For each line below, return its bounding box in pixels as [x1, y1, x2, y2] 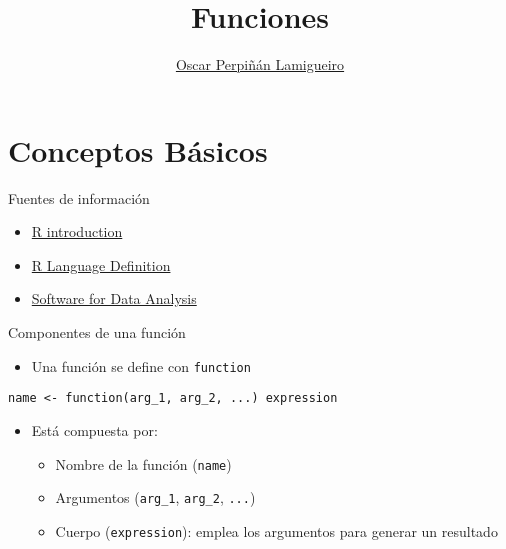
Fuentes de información [8, 187, 150, 208]
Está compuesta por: [31, 419, 158, 440]
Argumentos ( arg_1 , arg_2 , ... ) [55, 487, 256, 508]
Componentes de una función [8, 322, 186, 343]
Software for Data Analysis [31, 288, 197, 309]
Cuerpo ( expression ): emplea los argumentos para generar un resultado [55, 520, 498, 541]
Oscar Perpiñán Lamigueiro [175, 54, 345, 75]
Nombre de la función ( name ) [55, 453, 232, 474]
